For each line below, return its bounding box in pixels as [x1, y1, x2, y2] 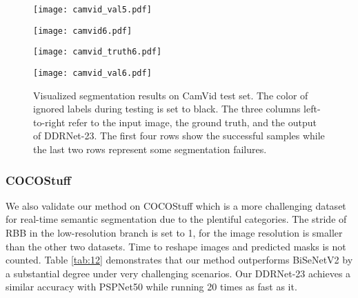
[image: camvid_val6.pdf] [33, 68, 152, 78]
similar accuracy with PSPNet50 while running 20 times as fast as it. [6, 279, 297, 294]
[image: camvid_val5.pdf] [33, 5, 152, 14]
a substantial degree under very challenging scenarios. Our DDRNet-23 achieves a [6, 266, 351, 280]
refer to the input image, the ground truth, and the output [68, 115, 317, 129]
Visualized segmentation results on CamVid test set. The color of [33, 88, 308, 102]
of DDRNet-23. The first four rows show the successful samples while [33, 128, 325, 143]
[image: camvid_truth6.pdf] [33, 47, 162, 57]
